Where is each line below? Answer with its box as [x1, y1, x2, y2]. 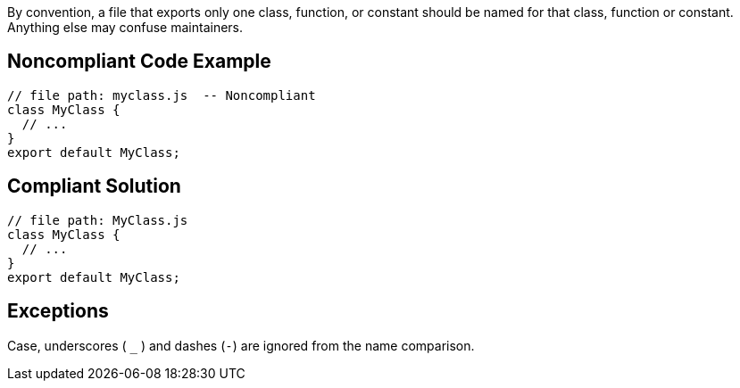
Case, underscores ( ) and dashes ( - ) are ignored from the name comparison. [7, 337, 475, 353]
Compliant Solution [7, 175, 181, 198]
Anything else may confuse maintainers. [7, 20, 244, 35]
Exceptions [7, 300, 109, 323]
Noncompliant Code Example [7, 50, 271, 73]
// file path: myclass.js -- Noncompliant [7, 87, 316, 103]
